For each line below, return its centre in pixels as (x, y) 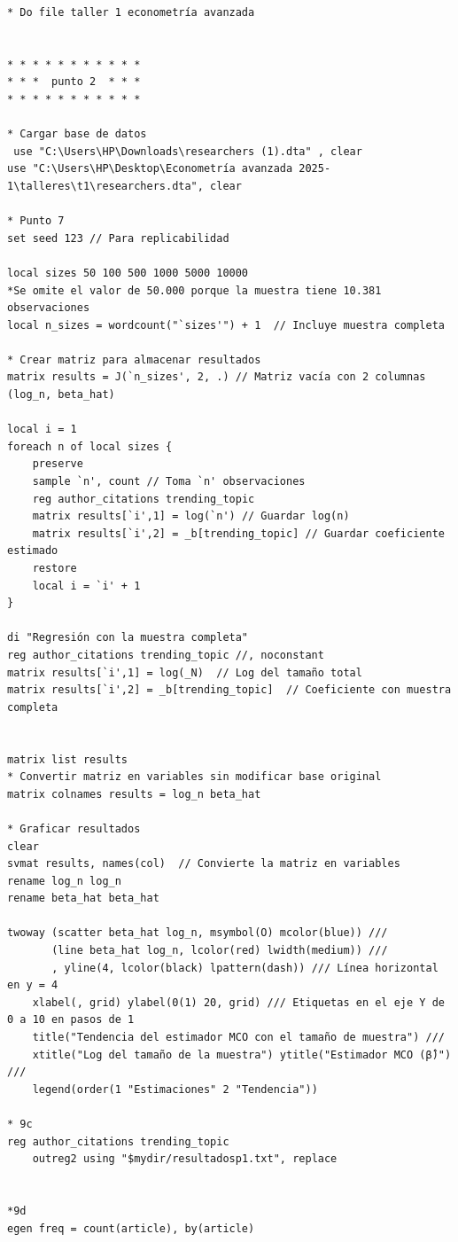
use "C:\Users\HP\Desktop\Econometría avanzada (150, 169)
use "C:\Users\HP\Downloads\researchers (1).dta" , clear (188, 151)
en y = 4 (33, 985)
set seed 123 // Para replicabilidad (118, 238)
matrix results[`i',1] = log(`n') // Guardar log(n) (191, 516)
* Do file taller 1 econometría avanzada (131, 12)
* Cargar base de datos (77, 134)
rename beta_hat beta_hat (83, 898)
